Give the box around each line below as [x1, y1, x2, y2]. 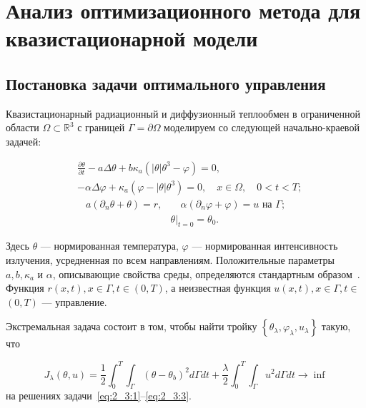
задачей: [6, 133, 41, 148]
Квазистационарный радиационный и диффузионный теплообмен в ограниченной [6, 106, 361, 121]
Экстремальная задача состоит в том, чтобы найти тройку [6, 319, 257, 334]
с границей [77, 120, 125, 135]
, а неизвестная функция [164, 280, 271, 295]
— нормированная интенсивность [192, 238, 338, 253]
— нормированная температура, [40, 238, 179, 253]
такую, [321, 319, 351, 334]
